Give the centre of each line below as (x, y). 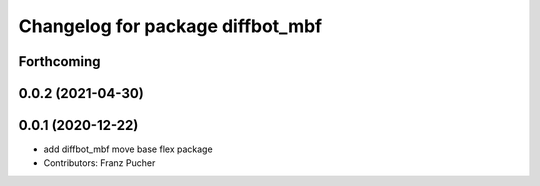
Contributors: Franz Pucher (99, 163)
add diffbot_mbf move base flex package (128, 149)
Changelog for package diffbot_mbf (170, 26)
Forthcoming (59, 61)
